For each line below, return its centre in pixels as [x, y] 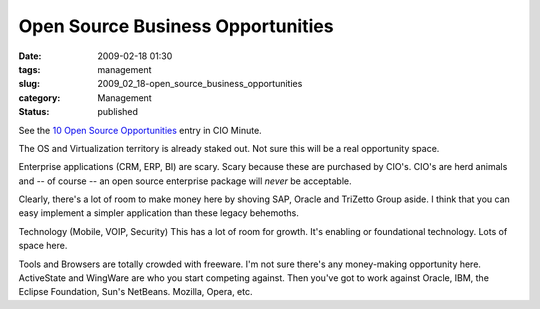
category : [39, 97]
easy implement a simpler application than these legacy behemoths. [158, 213]
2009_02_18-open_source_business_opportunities [200, 84]
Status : [34, 112]
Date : [30, 56]
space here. [43, 246]
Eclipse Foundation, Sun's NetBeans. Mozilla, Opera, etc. [136, 292]
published [118, 112]
